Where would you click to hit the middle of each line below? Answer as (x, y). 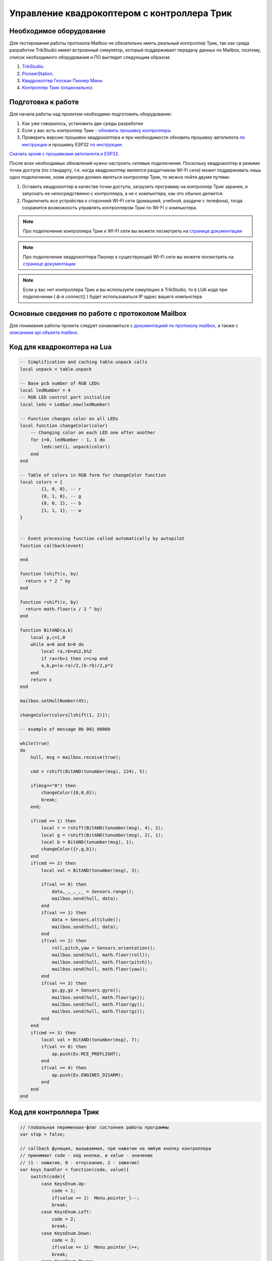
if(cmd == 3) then (53, 1033)
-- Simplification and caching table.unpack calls (84, 362)
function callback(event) (52, 546)
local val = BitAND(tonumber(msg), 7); (90, 1040)
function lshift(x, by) (49, 574)
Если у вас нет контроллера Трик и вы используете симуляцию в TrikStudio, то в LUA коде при (125, 290)
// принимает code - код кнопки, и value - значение (86, 1156)
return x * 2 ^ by (48, 581)
